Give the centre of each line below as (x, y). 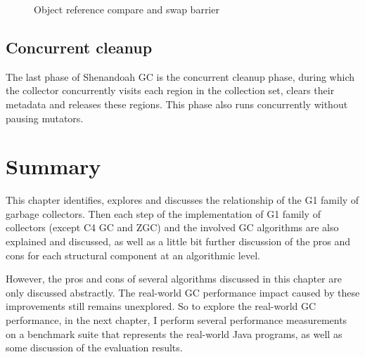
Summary (53, 166)
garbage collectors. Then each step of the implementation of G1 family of (163, 213)
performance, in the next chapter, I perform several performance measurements (177, 320)
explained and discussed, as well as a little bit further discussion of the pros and (178, 241)
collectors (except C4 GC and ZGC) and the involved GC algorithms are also (172, 227)
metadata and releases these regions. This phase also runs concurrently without (177, 104)
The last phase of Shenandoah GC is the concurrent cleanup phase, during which (180, 76)
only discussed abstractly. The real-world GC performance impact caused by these (183, 292)
